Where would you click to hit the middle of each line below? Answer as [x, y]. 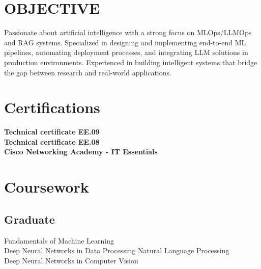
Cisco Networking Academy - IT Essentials [81, 152]
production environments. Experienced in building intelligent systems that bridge [131, 62]
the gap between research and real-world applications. [88, 72]
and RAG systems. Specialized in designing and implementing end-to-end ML [125, 42]
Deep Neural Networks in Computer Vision [71, 260]
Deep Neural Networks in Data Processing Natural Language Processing [117, 250]
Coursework [47, 187]
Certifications [52, 107]
